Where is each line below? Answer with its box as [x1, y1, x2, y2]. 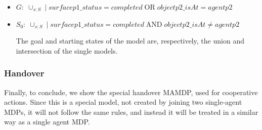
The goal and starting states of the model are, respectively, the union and [16, 35, 244, 46]
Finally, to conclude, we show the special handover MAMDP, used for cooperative [4, 86, 258, 97]
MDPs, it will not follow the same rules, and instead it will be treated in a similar [4, 106, 258, 117]
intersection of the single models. [16, 45, 118, 56]
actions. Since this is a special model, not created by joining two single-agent [4, 97, 242, 107]
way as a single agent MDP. [4, 116, 90, 127]
